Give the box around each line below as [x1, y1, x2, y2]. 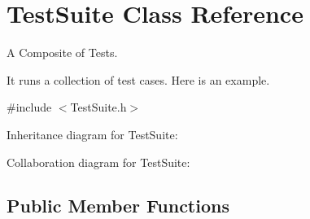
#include [7, 99, 52, 116]
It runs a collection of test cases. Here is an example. [7, 71, 270, 88]
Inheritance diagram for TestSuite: [7, 125, 178, 142]
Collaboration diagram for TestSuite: [7, 153, 190, 170]
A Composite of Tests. [7, 44, 118, 61]
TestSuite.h [70, 99, 127, 116]
